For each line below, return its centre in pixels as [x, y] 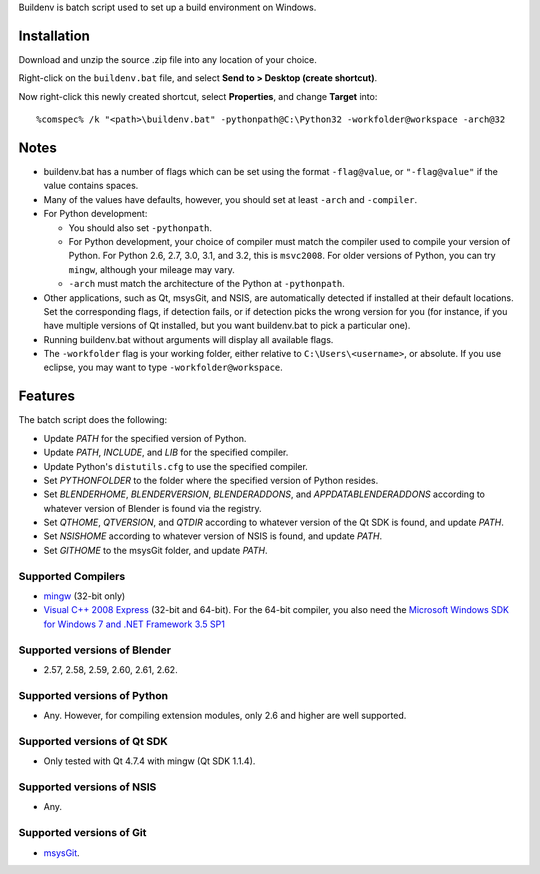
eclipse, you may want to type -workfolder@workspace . [163, 367]
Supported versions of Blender [95, 650]
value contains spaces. [91, 186]
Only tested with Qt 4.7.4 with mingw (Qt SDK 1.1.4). [149, 761]
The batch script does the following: [93, 420]
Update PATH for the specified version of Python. [145, 438]
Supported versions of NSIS [87, 787]
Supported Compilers [72, 576]
